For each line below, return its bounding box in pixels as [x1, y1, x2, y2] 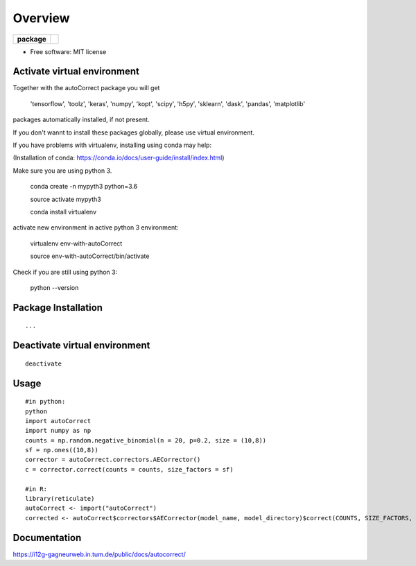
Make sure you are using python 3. [12, 166, 112, 175]
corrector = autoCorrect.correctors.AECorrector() [25, 456, 201, 464]
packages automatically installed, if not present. [12, 115, 150, 124]
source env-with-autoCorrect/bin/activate [30, 252, 150, 260]
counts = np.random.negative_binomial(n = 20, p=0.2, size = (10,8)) [25, 436, 267, 444]
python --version [30, 283, 79, 291]
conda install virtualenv [30, 207, 97, 216]
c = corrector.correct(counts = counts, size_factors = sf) [25, 465, 234, 473]
